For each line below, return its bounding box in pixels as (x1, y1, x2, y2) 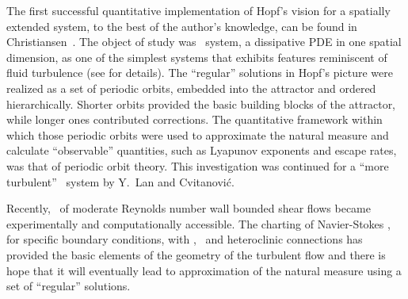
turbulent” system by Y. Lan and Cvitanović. (6, 173, 235, 190)
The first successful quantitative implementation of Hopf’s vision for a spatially (6, 2, 391, 18)
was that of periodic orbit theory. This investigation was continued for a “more (6, 157, 389, 174)
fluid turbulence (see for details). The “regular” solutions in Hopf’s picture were (6, 64, 393, 81)
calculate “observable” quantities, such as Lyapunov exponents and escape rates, (6, 142, 397, 159)
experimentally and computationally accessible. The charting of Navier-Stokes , (6, 215, 391, 232)
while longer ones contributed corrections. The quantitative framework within (6, 111, 383, 128)
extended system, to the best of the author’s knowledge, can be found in (6, 17, 357, 34)
